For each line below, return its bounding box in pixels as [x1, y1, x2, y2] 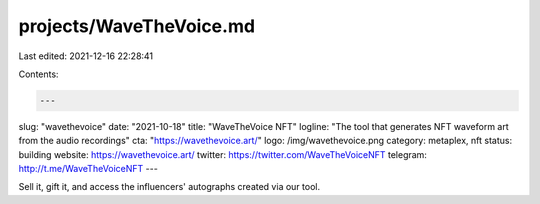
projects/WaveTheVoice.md [18, 15, 255, 37]
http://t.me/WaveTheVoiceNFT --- [18, 163, 159, 175]
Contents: [18, 68, 59, 80]
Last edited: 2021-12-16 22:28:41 [18, 50, 154, 62]
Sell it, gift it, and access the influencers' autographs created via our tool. [18, 181, 320, 193]
